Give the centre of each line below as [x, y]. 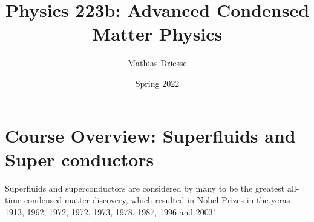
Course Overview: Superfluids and [150, 135]
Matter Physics [157, 34]
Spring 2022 [157, 83]
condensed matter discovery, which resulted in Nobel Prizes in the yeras [157, 200]
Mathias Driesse [157, 63]
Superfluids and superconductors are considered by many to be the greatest [145, 188]
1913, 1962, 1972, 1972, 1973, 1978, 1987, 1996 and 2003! [110, 211]
